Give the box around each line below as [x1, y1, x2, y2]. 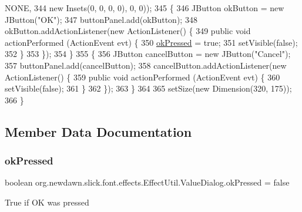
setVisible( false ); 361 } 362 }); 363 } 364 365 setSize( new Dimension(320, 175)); [5, 82, 292, 95]
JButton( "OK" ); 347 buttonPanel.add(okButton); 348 [5, 13, 197, 25]
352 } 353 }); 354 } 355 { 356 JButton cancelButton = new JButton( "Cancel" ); [5, 48, 291, 60]
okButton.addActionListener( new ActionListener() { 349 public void [5, 25, 251, 37]
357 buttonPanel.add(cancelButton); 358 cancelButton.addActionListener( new [5, 59, 287, 71]
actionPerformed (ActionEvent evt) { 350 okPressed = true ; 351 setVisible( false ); [5, 36, 298, 48]
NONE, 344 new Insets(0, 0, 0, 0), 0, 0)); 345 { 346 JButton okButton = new [5, 2, 284, 14]
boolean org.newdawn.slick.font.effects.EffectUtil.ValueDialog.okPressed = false [5, 176, 290, 189]
